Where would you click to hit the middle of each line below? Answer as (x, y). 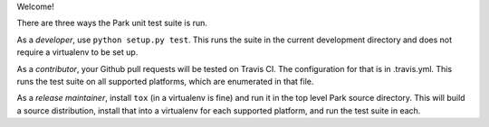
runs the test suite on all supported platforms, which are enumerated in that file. (165, 81)
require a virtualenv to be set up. (77, 52)
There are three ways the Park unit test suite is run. (112, 23)
